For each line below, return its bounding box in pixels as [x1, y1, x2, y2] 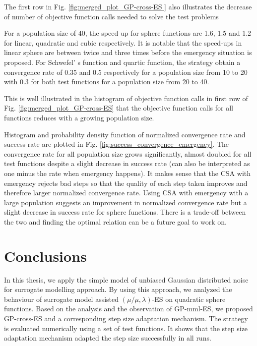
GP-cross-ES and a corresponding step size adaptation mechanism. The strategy [4, 313, 248, 323]
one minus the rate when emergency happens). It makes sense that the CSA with [4, 168, 251, 178]
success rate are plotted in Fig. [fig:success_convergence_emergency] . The [4, 139, 229, 149]
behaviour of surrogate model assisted [4, 293, 119, 304]
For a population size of [4, 28, 76, 38]
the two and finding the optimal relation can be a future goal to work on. [4, 216, 227, 227]
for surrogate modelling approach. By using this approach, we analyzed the [4, 284, 232, 294]
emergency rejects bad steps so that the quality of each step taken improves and [4, 177, 248, 188]
